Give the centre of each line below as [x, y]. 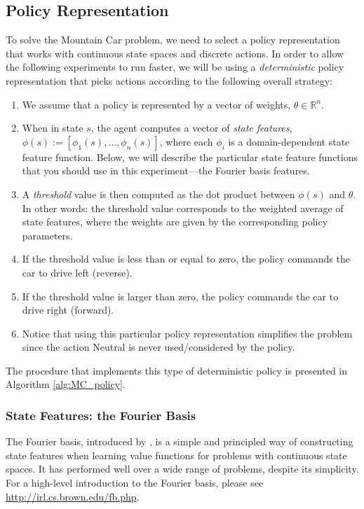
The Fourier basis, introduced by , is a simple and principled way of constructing [180, 441]
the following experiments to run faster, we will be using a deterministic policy [175, 67]
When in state [53, 128]
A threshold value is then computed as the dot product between [159, 194]
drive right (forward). [68, 310]
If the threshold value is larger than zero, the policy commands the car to [180, 296]
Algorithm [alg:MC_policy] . [66, 384]
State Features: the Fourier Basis [101, 415]
